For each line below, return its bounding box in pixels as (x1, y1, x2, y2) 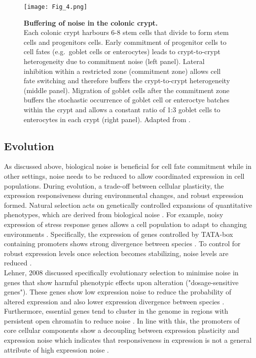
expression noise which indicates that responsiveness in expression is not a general (4, 335, 252, 345)
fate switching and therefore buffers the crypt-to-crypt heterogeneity (24, 75, 230, 86)
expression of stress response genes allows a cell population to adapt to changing (4, 219, 247, 229)
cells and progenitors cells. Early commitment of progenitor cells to (24, 36, 226, 47)
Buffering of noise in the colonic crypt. (24, 17, 158, 28)
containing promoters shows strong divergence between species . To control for (4, 238, 241, 249)
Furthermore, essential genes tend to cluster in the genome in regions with (4, 306, 228, 316)
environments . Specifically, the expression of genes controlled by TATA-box (4, 228, 233, 239)
